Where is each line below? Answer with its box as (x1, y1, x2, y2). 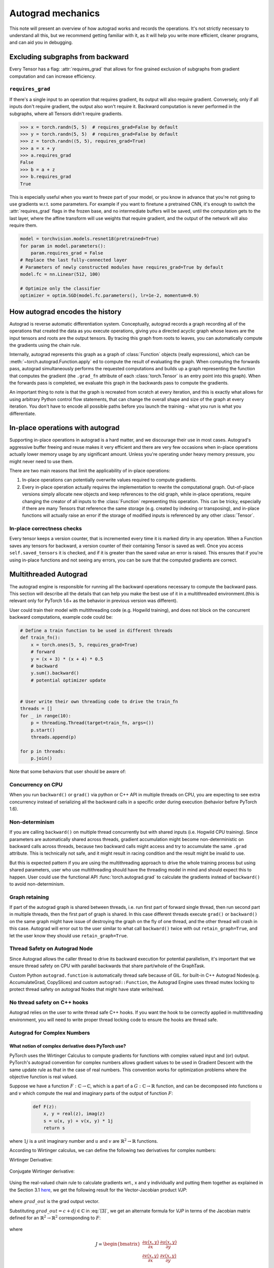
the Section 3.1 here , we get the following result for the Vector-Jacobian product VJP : (9, 1187, 188, 1193)
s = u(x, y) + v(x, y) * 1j (43, 1118, 114, 1123)
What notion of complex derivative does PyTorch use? (9, 1043, 126, 1049)
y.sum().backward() (30, 670, 80, 676)
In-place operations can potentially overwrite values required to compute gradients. (22, 477, 197, 483)
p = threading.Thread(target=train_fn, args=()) (30, 720, 154, 726)
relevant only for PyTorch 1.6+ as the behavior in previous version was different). (9, 597, 178, 604)
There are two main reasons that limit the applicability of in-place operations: (9, 467, 170, 474)
